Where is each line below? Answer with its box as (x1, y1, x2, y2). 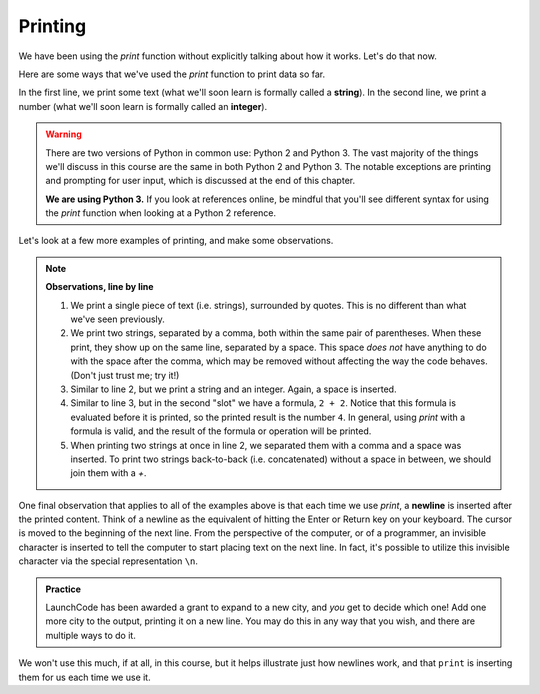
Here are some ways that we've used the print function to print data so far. (18, 68, 326, 80)
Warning (45, 128, 82, 140)
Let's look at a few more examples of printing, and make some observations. (18, 235, 334, 247)
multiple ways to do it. (45, 629, 137, 641)
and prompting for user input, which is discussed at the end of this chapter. (45, 175, 355, 187)
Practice (45, 583, 82, 595)
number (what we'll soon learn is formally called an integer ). (18, 100, 268, 112)
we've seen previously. (70, 313, 165, 325)
